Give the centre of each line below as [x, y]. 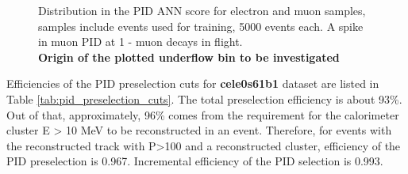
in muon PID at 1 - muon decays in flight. [140, 42]
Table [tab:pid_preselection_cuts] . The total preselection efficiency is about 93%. [204, 98]
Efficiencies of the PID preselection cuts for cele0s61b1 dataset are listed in [193, 83]
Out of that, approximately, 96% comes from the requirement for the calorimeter [203, 114]
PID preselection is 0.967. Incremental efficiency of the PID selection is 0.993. [195, 161]
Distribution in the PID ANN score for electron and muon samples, [202, 10]
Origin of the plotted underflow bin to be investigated [189, 57]
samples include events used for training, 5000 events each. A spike [201, 26]
